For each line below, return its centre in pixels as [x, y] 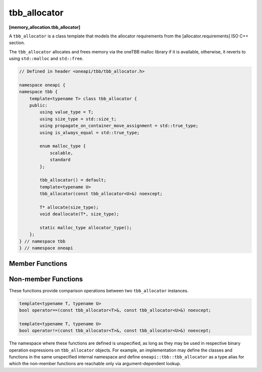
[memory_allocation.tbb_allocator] [45, 27]
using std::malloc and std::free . [46, 59]
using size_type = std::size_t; [78, 119]
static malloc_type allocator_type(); [86, 228]
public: [39, 105]
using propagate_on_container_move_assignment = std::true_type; [119, 126]
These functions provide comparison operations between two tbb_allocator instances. [99, 290]
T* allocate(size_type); [69, 207]
